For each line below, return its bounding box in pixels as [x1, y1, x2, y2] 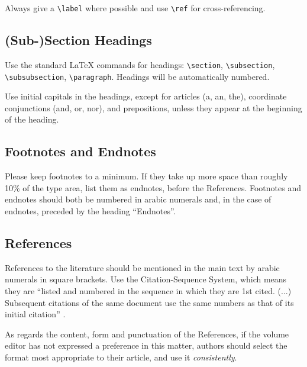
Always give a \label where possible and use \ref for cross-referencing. [5, 2, 266, 14]
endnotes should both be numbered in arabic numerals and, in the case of [5, 193, 272, 205]
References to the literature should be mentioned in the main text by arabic [5, 261, 280, 273]
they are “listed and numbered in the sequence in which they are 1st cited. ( [5, 284, 281, 297]
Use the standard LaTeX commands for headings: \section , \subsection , [5, 58, 275, 70]
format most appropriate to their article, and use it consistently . [5, 350, 237, 363]
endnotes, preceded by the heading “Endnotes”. [5, 204, 176, 217]
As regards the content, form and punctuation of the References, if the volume [5, 327, 289, 340]
